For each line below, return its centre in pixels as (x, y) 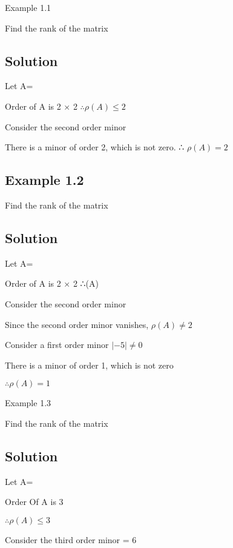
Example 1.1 (28, 7)
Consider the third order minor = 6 (71, 539)
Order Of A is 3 (34, 502)
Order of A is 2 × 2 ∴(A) (52, 283)
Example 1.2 (44, 180)
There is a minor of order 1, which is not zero (89, 365)
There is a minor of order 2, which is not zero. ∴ (95, 147)
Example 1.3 (28, 403)
